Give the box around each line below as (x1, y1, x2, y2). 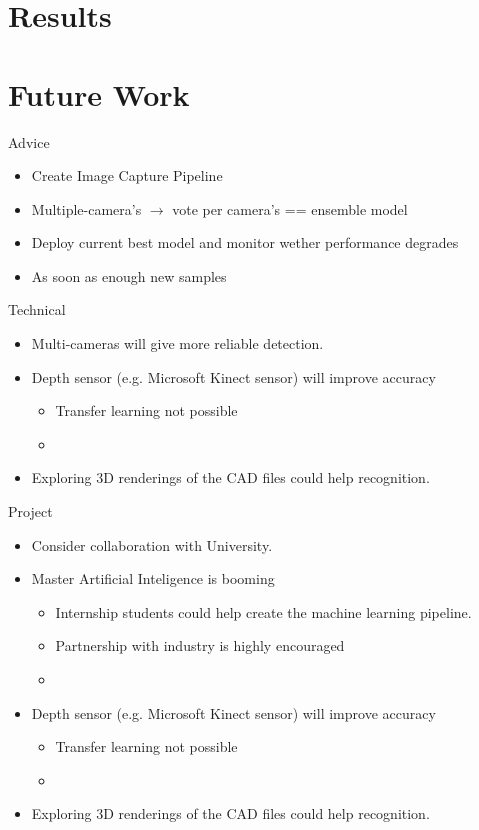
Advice (8, 131, 50, 152)
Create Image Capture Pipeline (31, 165, 223, 186)
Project (8, 501, 53, 522)
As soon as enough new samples (31, 265, 227, 286)
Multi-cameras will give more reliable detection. (31, 333, 324, 354)
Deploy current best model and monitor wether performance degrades (31, 232, 459, 253)
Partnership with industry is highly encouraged (55, 635, 345, 656)
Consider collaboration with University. (31, 534, 273, 555)
